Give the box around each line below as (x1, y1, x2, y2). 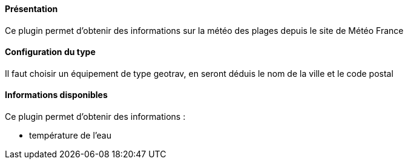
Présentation (5, 4, 58, 14)
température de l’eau (29, 130, 112, 141)
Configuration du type (5, 47, 96, 57)
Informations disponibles (5, 90, 108, 100)
